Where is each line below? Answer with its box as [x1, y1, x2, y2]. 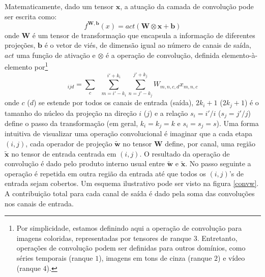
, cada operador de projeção [25, 138, 112, 149]
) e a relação [149, 107, 188, 118]
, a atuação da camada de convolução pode [120, 1, 254, 11]
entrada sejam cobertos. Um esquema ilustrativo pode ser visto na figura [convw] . [5, 178, 259, 189]
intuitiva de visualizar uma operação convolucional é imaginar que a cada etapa [5, 128, 253, 139]
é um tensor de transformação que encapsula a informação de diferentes [32, 29, 255, 40]
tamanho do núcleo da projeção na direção [5, 107, 137, 118]
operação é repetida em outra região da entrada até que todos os [5, 168, 206, 178]
